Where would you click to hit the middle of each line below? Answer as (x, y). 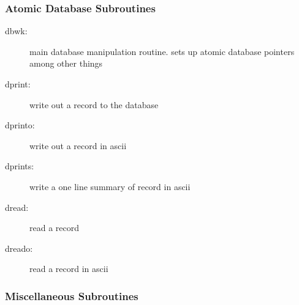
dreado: (19, 248)
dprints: (20, 166)
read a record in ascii (69, 269)
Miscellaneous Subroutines (72, 296)
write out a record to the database (94, 104)
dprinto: (20, 125)
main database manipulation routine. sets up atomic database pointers (162, 51)
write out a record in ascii (78, 145)
